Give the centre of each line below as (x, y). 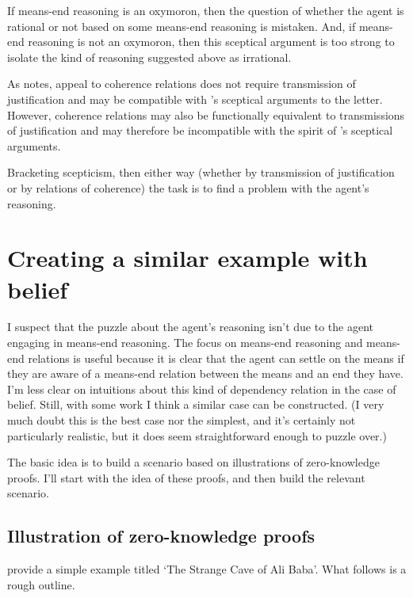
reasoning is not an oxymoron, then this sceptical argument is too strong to (211, 42)
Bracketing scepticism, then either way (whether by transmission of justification (201, 172)
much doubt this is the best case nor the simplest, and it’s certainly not (182, 420)
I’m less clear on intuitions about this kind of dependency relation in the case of (202, 389)
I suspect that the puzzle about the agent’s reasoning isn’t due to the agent (191, 327)
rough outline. (41, 584)
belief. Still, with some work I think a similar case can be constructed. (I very (196, 404)
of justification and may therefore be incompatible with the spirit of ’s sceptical (200, 130)
